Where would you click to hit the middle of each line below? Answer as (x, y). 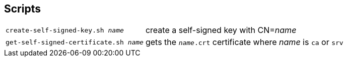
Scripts (22, 9)
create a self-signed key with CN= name (221, 30)
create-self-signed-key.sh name (65, 30)
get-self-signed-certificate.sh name (75, 42)
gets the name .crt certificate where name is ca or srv (244, 42)
